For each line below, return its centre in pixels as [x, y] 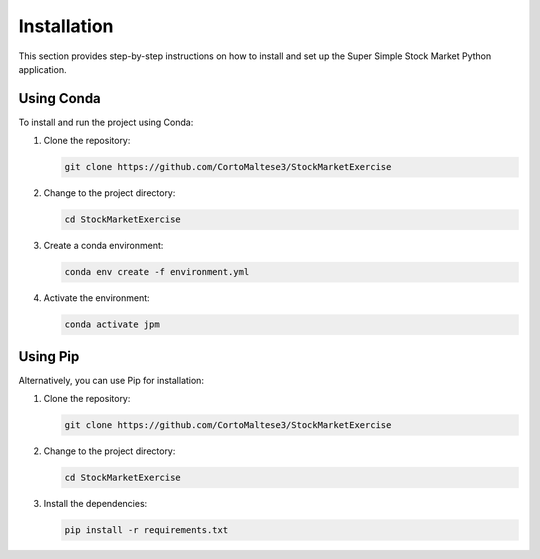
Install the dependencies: [95, 503]
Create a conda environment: [103, 246]
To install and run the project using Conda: [106, 122]
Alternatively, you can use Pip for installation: [111, 380]
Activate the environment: [96, 298]
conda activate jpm [112, 324]
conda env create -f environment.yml [157, 272]
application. [42, 69]
